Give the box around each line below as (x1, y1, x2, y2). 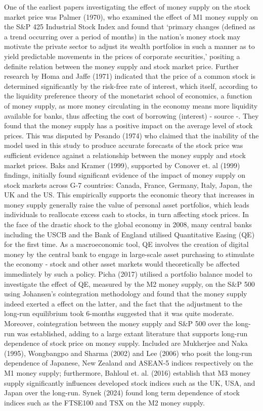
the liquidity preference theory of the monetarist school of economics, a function (4, 90, 252, 101)
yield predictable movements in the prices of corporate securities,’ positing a (4, 50, 240, 61)
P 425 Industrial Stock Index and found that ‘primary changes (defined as (25, 21, 255, 32)
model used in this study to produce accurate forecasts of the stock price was (4, 140, 243, 150)
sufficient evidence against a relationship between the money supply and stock (4, 149, 246, 160)
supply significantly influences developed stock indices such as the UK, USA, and (4, 377, 255, 388)
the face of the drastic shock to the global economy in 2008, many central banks (4, 219, 252, 230)
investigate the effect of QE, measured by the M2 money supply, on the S (4, 278, 232, 289)
